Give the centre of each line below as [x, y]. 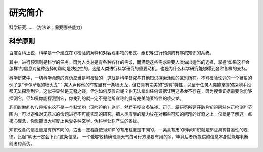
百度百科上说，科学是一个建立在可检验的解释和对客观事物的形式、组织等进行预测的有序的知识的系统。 [111, 53]
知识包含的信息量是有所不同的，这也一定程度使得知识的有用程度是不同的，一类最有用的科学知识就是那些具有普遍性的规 [128, 130]
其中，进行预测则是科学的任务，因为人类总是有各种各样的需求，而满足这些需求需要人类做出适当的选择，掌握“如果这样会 [130, 62]
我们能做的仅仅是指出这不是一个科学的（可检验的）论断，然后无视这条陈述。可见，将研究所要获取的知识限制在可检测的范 [131, 107]
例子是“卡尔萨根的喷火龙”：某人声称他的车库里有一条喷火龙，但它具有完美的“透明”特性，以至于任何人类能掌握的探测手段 [130, 85]
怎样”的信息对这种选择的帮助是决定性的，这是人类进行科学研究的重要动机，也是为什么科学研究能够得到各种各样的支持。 [130, 69]
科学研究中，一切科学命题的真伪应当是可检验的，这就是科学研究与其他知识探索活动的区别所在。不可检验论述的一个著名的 [131, 78]
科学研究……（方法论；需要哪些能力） [47, 27]
